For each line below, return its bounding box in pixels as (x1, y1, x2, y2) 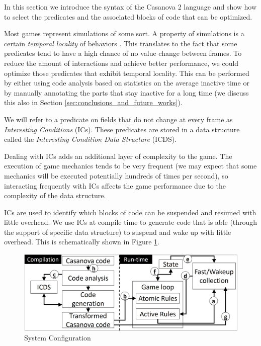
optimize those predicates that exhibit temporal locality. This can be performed (4, 67, 249, 78)
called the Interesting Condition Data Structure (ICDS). (4, 134, 177, 144)
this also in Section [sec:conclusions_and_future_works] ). (4, 97, 183, 108)
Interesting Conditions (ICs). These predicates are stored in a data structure (4, 124, 240, 134)
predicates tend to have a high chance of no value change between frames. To (4, 48, 242, 58)
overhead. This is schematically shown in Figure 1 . (4, 236, 159, 247)
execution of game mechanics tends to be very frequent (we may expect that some (4, 160, 257, 171)
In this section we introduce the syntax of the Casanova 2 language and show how (4, 2, 257, 12)
